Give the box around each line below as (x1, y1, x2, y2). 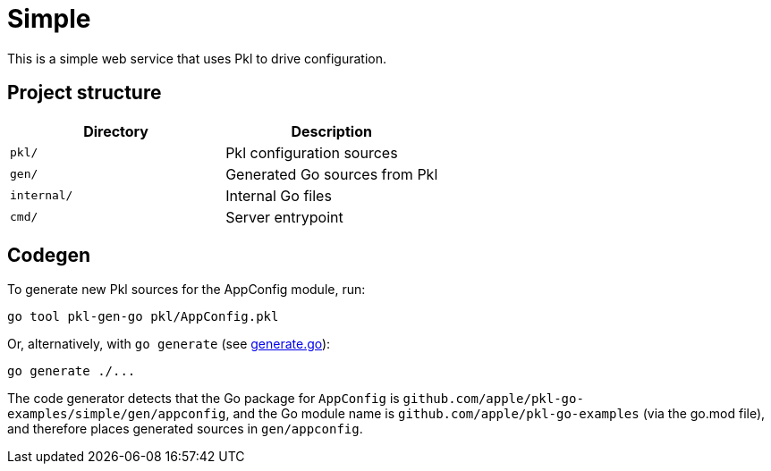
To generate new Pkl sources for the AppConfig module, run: (7, 282, 366, 298)
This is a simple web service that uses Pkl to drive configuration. (7, 50, 387, 66)
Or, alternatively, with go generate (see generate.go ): (7, 336, 331, 352)
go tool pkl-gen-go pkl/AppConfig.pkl (7, 309, 279, 324)
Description (291, 122, 372, 140)
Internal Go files (225, 186, 332, 205)
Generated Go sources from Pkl (225, 164, 438, 183)
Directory (83, 122, 148, 140)
